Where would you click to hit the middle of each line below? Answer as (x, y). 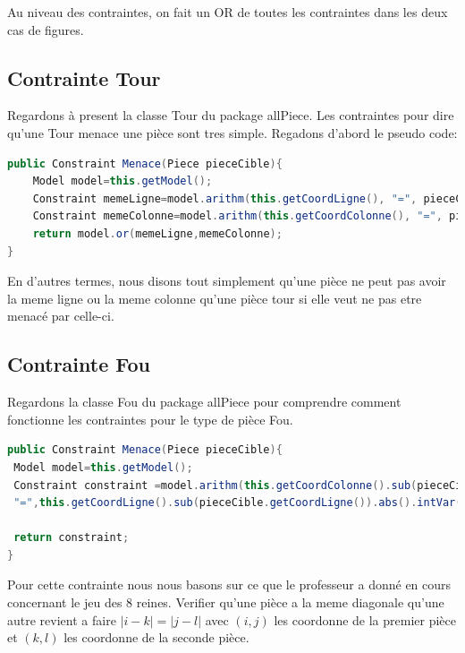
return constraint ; (72, 538)
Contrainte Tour (84, 77)
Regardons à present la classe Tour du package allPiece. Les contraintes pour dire (231, 115)
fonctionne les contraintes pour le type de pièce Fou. (150, 419)
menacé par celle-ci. (61, 316)
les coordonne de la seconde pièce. (156, 637)
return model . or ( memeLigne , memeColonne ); (157, 233)
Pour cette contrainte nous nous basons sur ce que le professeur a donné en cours (229, 584)
